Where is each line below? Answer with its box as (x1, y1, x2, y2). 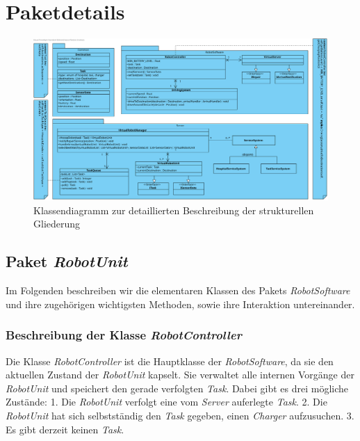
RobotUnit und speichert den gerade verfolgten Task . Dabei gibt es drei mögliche (6, 380, 349, 395)
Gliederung (33, 216, 81, 231)
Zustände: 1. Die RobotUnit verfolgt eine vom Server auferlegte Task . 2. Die (6, 394, 327, 409)
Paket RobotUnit (6, 250, 128, 272)
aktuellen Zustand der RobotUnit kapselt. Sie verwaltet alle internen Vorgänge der (6, 367, 354, 382)
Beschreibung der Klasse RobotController (6, 326, 242, 344)
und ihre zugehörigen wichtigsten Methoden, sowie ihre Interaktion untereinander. (6, 296, 355, 311)
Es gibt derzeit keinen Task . (6, 422, 124, 436)
